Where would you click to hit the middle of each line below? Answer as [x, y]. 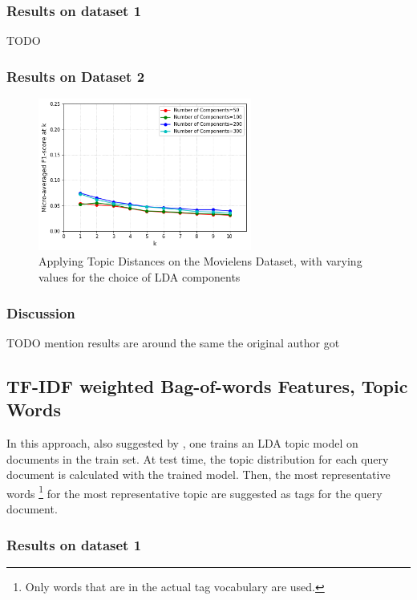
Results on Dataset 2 [76, 76]
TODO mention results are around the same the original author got [173, 342]
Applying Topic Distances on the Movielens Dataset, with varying [200, 261]
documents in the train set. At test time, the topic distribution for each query [198, 458]
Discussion [41, 312]
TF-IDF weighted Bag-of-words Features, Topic [207, 385]
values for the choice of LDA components [140, 277]
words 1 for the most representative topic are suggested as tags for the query [194, 492]
